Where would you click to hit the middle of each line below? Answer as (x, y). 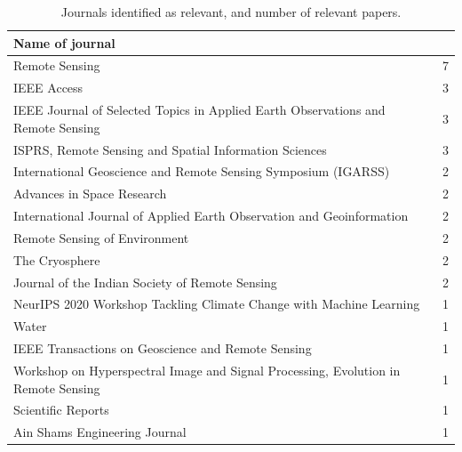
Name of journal (64, 42)
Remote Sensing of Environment (101, 237)
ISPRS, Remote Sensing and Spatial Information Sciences (170, 149)
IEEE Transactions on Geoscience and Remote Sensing (163, 348)
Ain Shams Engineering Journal (100, 432)
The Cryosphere (57, 259)
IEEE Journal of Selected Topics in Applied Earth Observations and (199, 110)
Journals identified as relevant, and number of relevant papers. (231, 12)
